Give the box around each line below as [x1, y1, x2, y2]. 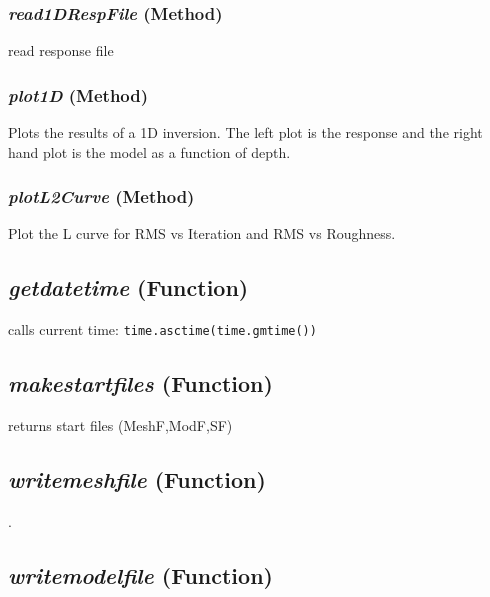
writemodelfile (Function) [8, 559, 273, 590]
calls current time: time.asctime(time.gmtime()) [8, 319, 317, 340]
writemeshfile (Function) [8, 464, 266, 495]
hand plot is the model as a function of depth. [8, 141, 291, 162]
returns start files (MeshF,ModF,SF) [8, 415, 233, 436]
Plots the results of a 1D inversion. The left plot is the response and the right [8, 122, 483, 143]
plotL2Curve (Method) [8, 184, 195, 209]
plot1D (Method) [8, 82, 149, 107]
